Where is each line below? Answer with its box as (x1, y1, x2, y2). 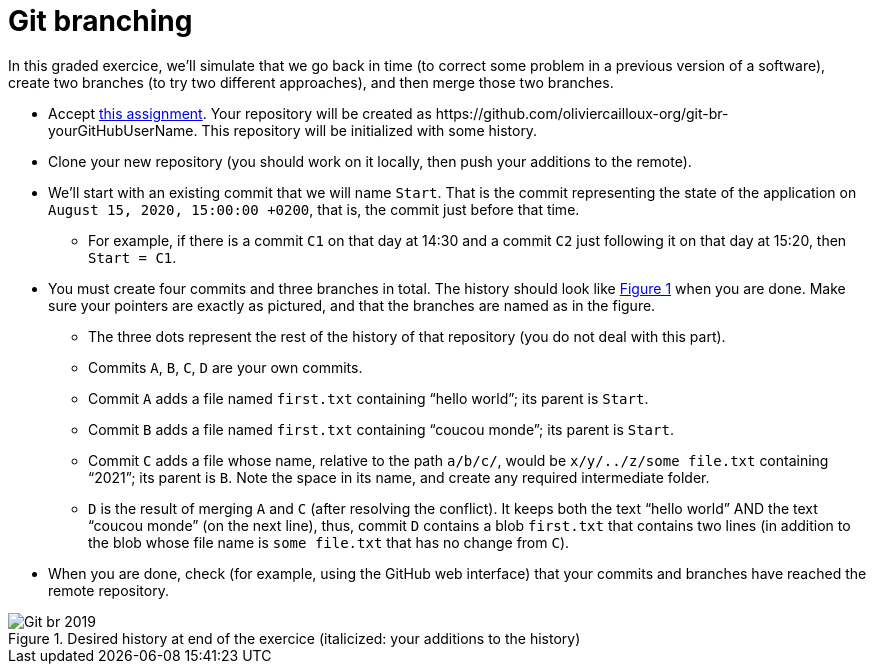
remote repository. (48, 581, 169, 599)
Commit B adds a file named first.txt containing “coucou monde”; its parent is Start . (88, 420, 674, 438)
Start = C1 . (88, 248, 177, 266)
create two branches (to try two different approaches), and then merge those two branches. (8, 73, 614, 91)
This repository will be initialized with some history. (201, 121, 538, 139)
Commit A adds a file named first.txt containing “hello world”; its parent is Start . (88, 389, 649, 407)
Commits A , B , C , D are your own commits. (88, 358, 363, 376)
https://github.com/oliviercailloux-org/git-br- (435, 104, 729, 122)
